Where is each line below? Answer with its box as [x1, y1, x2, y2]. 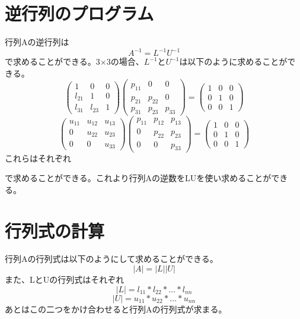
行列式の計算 [5, 218, 105, 242]
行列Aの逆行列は [5, 36, 69, 48]
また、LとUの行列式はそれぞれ [5, 273, 125, 286]
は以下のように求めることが [179, 55, 288, 68]
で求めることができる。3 [5, 55, 100, 68]
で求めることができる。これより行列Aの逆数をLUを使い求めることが [5, 172, 272, 184]
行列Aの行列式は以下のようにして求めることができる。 [5, 252, 218, 265]
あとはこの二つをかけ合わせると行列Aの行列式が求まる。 [5, 302, 227, 315]
